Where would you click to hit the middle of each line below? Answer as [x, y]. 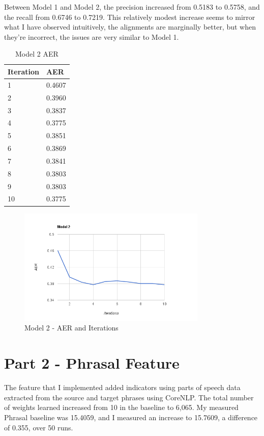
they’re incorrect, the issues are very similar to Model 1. [92, 36]
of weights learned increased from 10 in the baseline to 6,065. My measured [121, 407]
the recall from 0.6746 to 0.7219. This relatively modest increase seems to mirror [130, 17]
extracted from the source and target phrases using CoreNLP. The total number [129, 397]
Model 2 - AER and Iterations [71, 328]
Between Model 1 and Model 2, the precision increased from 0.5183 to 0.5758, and [132, 7]
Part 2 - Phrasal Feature [92, 363]
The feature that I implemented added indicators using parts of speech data [122, 387]
